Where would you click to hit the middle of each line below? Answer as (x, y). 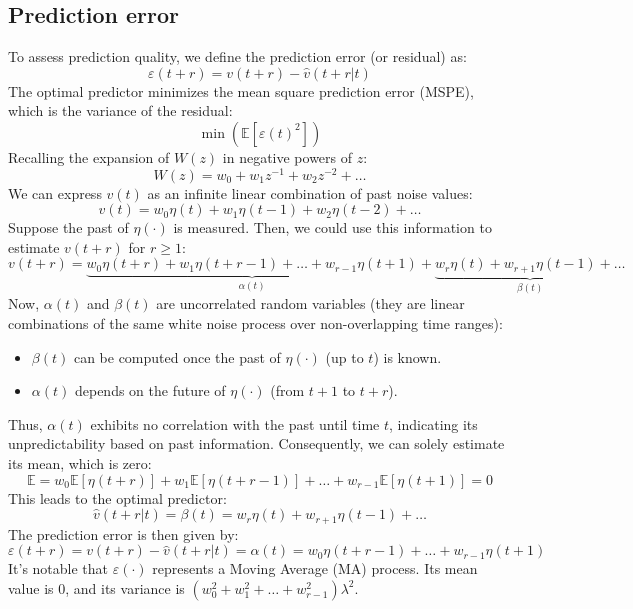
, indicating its (433, 423)
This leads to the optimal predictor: (117, 497)
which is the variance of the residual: (120, 110)
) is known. (407, 356)
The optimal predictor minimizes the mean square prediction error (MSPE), (241, 90)
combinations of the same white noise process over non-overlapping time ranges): (255, 322)
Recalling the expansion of (89, 156)
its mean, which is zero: (80, 462)
